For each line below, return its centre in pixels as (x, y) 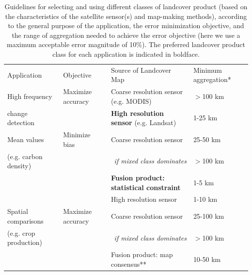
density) (19, 166)
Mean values (26, 139)
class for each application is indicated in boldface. (126, 54)
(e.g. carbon (25, 156)
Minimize (77, 135)
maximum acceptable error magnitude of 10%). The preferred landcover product (126, 44)
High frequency (30, 96)
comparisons (25, 220)
